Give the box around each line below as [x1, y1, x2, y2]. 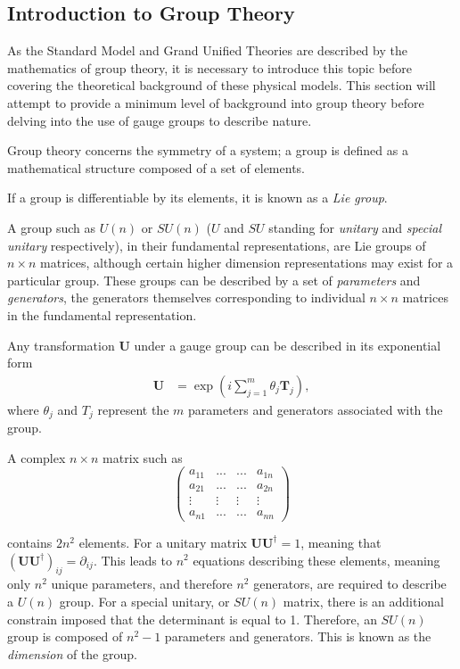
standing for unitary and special [268, 218, 442, 236]
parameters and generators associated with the [187, 400, 443, 418]
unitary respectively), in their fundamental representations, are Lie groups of [7, 235, 426, 254]
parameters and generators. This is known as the [164, 627, 431, 646]
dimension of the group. [7, 644, 137, 663]
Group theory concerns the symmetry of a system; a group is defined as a [7, 141, 408, 160]
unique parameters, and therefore [51, 574, 233, 593]
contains [7, 533, 53, 551]
